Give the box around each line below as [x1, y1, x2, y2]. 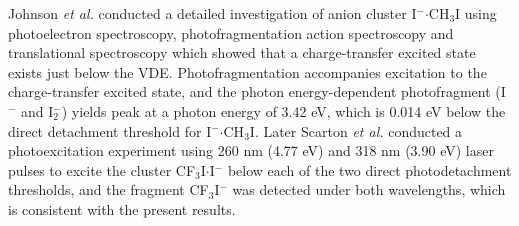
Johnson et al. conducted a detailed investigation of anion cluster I [8, 3, 417, 23]
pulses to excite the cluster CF [8, 159, 196, 180]
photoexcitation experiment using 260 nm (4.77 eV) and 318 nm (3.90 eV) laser [8, 140, 494, 161]
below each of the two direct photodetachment [227, 159, 512, 180]
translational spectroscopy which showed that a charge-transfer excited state [8, 42, 476, 63]
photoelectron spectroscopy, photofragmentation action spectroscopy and [8, 22, 454, 43]
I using [455, 3, 497, 23]
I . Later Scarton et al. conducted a [249, 120, 463, 141]
